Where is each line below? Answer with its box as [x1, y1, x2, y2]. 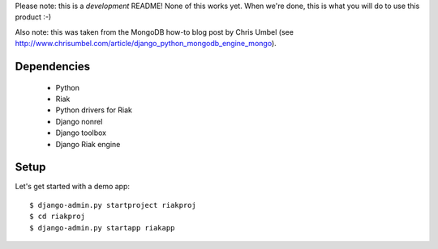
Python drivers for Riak [55, 105, 133, 115]
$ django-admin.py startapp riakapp [29, 223, 175, 232]
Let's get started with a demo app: [15, 182, 130, 192]
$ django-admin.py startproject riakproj [29, 200, 196, 209]
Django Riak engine [55, 139, 121, 149]
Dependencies [15, 59, 91, 73]
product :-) [15, 12, 52, 22]
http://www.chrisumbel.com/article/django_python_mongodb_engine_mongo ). [15, 39, 277, 49]
